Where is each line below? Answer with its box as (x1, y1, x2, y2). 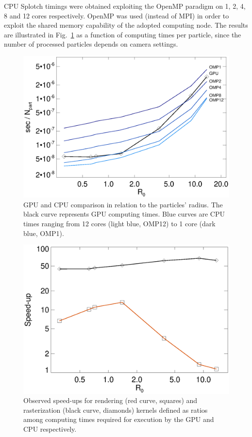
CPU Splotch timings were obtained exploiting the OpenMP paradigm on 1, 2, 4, (4, 1, 246, 11)
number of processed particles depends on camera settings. (4, 39, 178, 49)
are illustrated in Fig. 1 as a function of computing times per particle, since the (4, 29, 241, 39)
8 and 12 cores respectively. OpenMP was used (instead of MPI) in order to (4, 10, 229, 20)
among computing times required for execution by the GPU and (23, 414, 214, 424)
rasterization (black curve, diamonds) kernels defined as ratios (23, 404, 208, 415)
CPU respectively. (23, 424, 77, 434)
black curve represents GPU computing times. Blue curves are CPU (23, 209, 225, 219)
